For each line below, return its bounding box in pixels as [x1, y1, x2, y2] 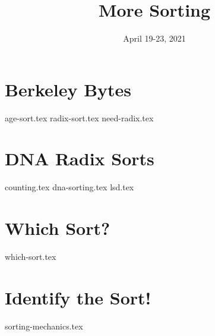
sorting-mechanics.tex [5, 319, 83, 332]
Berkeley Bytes [5, 77, 132, 101]
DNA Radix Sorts [5, 146, 154, 171]
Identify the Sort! [5, 285, 151, 309]
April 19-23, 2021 [123, 32, 186, 45]
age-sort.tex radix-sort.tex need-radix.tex [5, 111, 154, 124]
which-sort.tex [5, 250, 56, 263]
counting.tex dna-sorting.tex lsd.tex [5, 181, 134, 193]
